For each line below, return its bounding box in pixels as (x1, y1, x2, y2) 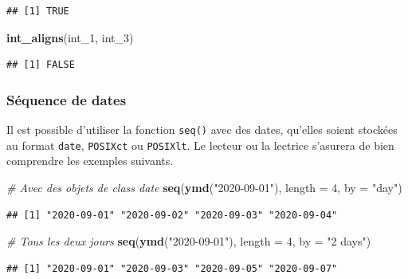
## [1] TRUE (6, 6, 69, 17)
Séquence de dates (6, 89, 127, 109)
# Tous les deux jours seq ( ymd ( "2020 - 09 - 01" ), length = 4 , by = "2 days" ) (6, 233, 371, 250)
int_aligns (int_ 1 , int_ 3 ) (6, 29, 134, 45)
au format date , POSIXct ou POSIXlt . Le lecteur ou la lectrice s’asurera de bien (6, 136, 394, 153)
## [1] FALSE (6, 59, 75, 71)
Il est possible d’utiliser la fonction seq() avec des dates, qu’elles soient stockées (6, 121, 398, 137)
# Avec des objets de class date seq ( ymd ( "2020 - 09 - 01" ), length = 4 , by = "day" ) (6, 179, 402, 195)
